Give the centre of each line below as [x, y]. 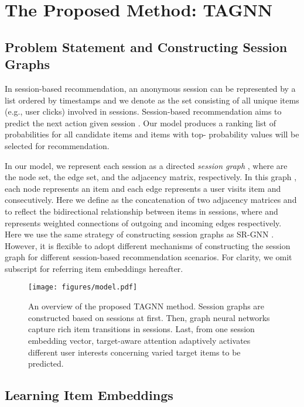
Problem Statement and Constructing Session [146, 46]
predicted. [46, 363]
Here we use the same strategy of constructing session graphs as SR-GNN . [139, 234]
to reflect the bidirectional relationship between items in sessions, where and [141, 211]
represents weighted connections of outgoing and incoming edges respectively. [143, 223]
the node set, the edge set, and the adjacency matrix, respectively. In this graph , [151, 177]
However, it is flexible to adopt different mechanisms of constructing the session [148, 245]
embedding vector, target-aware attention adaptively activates [139, 340]
